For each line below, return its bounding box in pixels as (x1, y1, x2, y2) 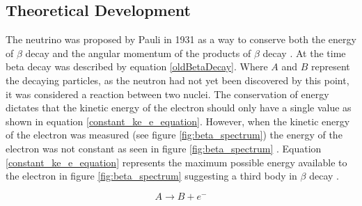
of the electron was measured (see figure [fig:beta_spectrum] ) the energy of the (6, 127, 343, 142)
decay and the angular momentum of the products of (25, 45, 251, 60)
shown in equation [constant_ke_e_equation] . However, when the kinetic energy (6, 113, 350, 128)
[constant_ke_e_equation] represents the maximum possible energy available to (6, 154, 347, 169)
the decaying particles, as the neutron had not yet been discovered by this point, (6, 72, 349, 87)
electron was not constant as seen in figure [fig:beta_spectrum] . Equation (6, 141, 322, 155)
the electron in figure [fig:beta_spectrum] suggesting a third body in (6, 168, 297, 183)
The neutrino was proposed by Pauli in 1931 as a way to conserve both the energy (6, 32, 356, 47)
